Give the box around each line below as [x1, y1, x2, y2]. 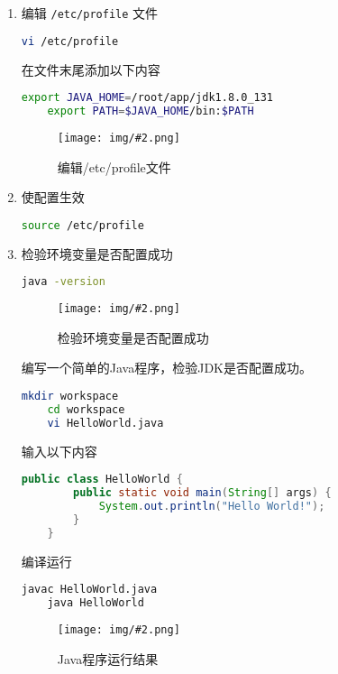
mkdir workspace [21, 389, 119, 402]
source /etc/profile [21, 218, 144, 232]
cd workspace [47, 402, 125, 416]
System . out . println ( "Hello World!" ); [98, 499, 325, 512]
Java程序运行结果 [57, 649, 159, 668]
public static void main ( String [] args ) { [73, 486, 332, 499]
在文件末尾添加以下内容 [21, 60, 160, 78]
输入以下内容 [21, 441, 97, 460]
